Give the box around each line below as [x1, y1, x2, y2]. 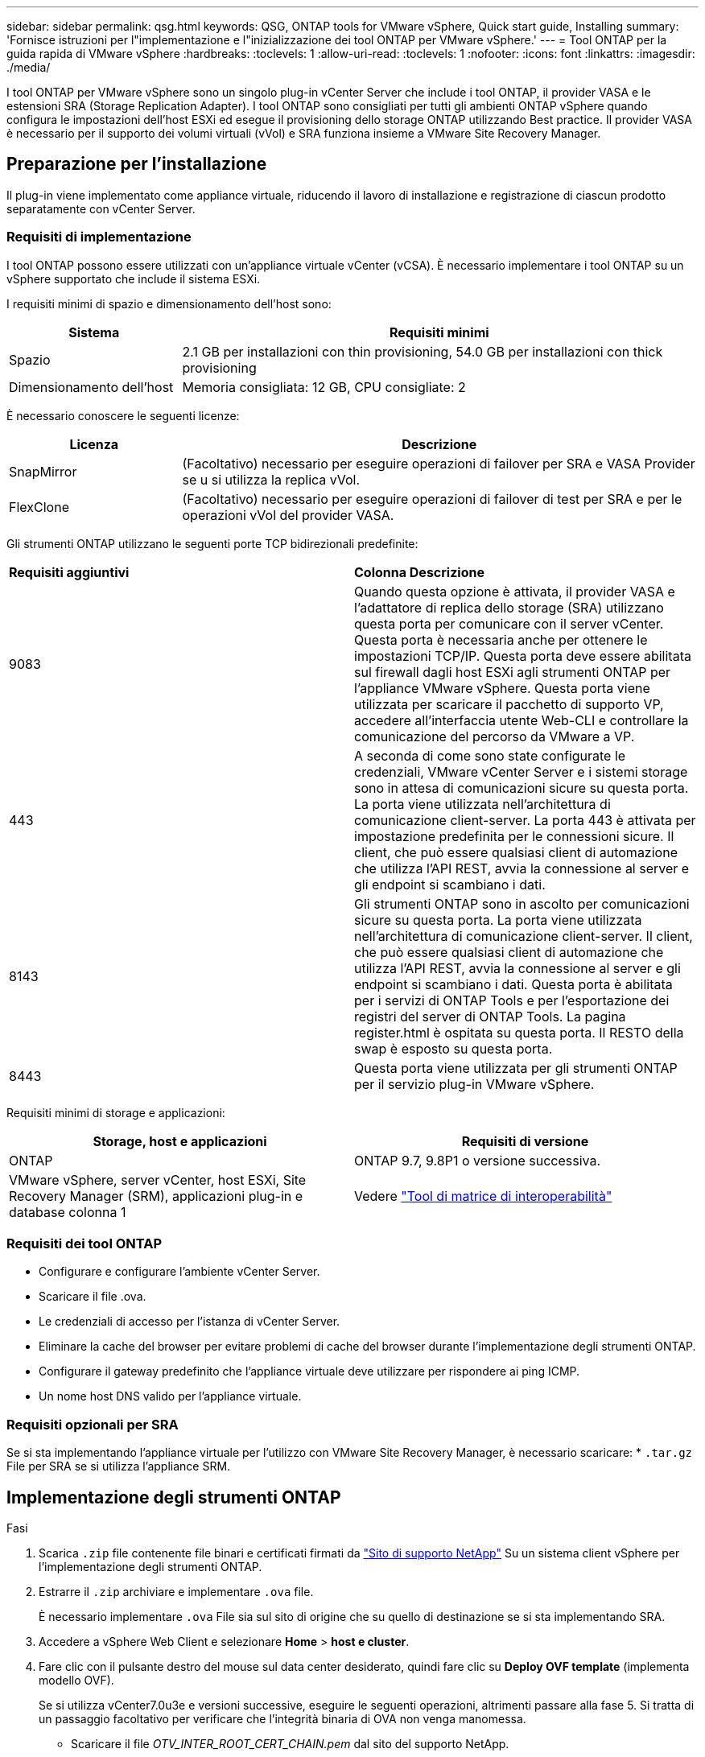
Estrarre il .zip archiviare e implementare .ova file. [39, 1584, 314, 1598]
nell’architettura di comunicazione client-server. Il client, [354, 927, 693, 944]
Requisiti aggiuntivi [9, 563, 130, 580]
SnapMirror [9, 463, 77, 480]
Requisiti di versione [461, 1132, 589, 1149]
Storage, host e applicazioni [93, 1132, 267, 1149]
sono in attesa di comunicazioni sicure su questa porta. [354, 779, 689, 796]
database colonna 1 [9, 1203, 126, 1220]
